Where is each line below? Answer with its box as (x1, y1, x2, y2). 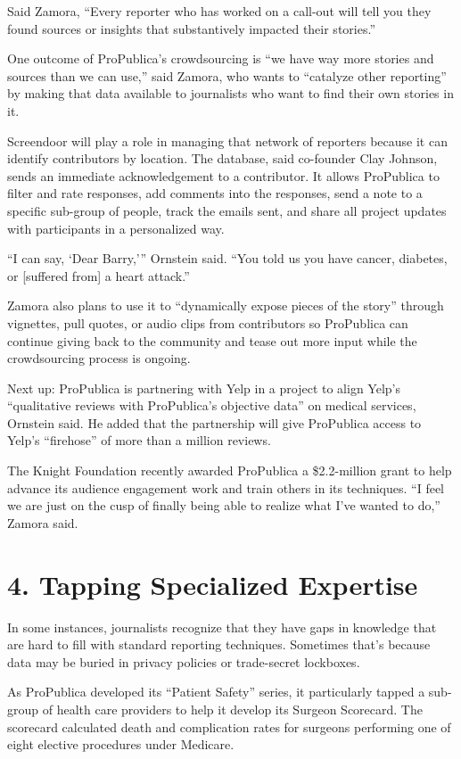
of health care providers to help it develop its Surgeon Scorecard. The (42, 699, 423, 718)
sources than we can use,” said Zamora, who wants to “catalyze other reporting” (7, 66, 447, 85)
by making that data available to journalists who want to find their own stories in (7, 84, 454, 103)
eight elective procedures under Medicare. (7, 735, 235, 754)
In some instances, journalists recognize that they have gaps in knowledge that (7, 617, 437, 636)
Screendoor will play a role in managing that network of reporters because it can (7, 131, 448, 150)
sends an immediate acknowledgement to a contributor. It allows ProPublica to (7, 166, 440, 185)
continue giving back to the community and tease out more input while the (7, 331, 417, 350)
